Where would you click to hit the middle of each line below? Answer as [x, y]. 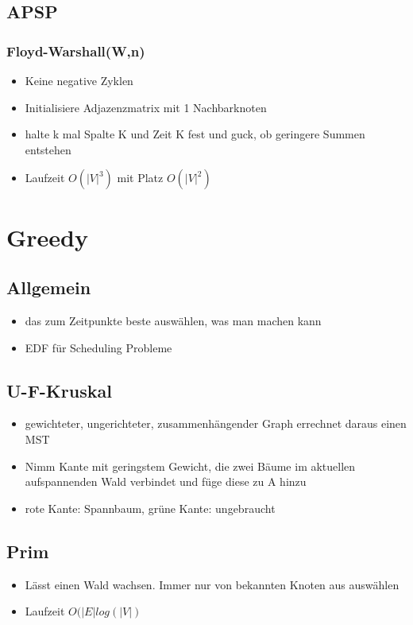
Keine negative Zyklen [79, 80]
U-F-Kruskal [59, 390]
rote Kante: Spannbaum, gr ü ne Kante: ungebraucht [150, 508]
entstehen [48, 149]
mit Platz [140, 178]
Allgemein [49, 287]
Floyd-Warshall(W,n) [76, 50]
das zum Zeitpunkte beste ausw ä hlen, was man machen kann [173, 320]
